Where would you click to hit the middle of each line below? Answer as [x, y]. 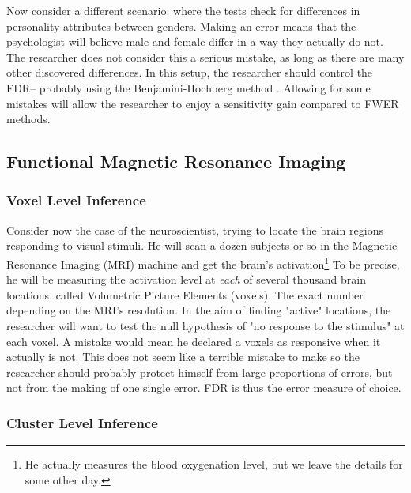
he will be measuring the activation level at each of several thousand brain [187, 279]
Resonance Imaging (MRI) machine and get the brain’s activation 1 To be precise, [203, 262]
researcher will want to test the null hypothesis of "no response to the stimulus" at [205, 325]
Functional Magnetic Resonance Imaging [176, 162]
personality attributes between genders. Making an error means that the [181, 26]
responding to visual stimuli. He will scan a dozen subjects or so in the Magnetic [202, 245]
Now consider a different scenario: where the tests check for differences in [183, 10]
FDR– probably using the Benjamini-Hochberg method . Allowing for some [189, 87]
